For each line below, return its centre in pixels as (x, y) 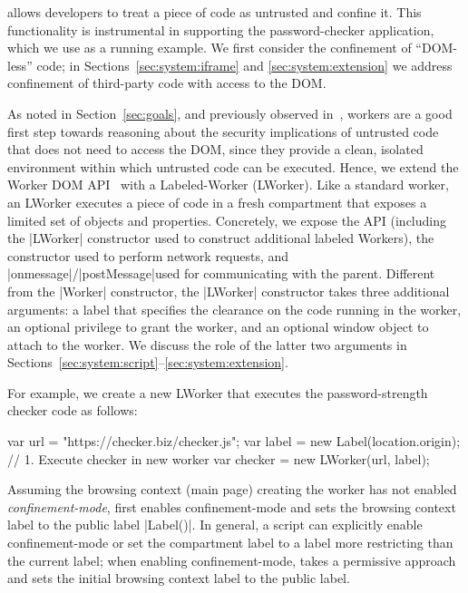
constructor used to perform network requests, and (148, 255)
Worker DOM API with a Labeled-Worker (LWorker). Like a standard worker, (228, 185)
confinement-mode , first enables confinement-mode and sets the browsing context (232, 506)
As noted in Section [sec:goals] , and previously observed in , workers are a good (230, 113)
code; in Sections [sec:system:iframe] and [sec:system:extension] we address (244, 65)
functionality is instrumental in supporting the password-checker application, (221, 29)
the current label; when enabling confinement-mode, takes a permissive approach (232, 560)
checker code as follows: (73, 410)
